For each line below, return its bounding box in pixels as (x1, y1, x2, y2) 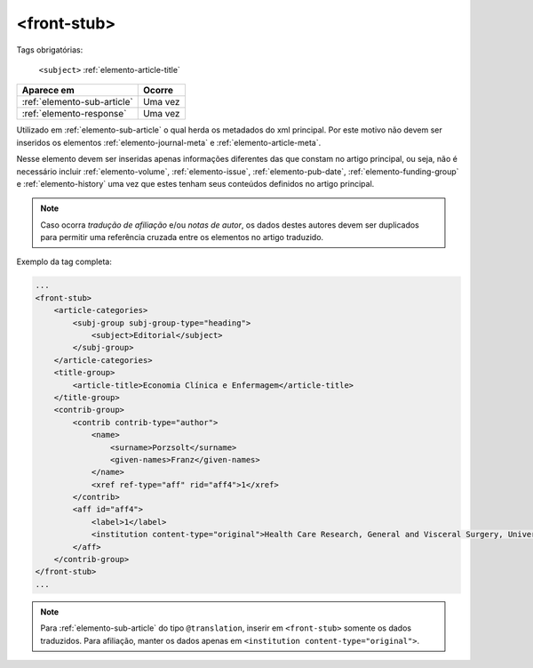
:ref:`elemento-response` (21, 108, 127, 120)
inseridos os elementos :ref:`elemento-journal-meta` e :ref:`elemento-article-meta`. (16, 137, 322, 148)
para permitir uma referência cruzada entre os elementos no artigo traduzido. (40, 232, 324, 243)
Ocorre (142, 85, 173, 97)
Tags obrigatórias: (16, 44, 84, 55)
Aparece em (21, 85, 75, 97)
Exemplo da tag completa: (16, 256, 113, 267)
